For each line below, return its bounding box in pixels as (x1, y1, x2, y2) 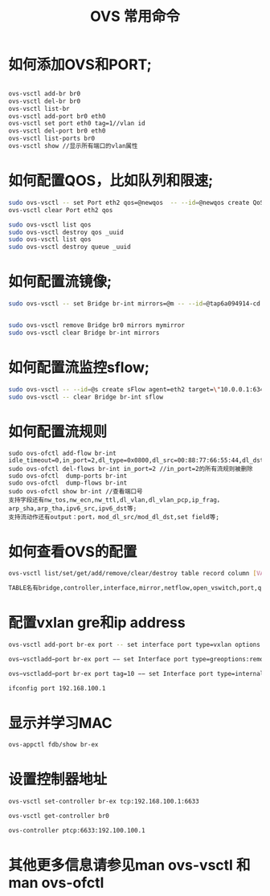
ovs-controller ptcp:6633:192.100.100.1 (8, 826, 146, 834)
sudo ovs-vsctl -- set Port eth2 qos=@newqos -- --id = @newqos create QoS (8, 198, 264, 207)
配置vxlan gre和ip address (8, 614, 186, 632)
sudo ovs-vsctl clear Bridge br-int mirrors (8, 329, 160, 337)
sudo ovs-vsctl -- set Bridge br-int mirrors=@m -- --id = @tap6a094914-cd (8, 300, 261, 308)
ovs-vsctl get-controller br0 (8, 812, 110, 820)
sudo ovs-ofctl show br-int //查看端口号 (8, 488, 143, 496)
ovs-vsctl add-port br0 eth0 (8, 112, 106, 121)
